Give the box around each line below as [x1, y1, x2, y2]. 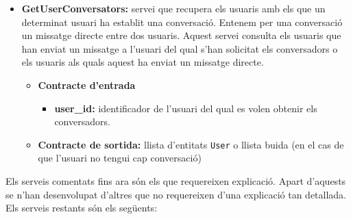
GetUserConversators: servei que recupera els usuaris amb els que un [21, 1, 326, 15]
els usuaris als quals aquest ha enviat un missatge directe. [21, 55, 264, 69]
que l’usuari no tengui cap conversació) [38, 151, 202, 165]
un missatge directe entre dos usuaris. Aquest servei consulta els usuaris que [21, 28, 341, 42]
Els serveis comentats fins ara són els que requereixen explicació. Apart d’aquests [5, 174, 346, 188]
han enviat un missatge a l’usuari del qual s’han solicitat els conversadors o [21, 41, 338, 55]
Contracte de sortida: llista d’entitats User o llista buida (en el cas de [38, 137, 344, 151]
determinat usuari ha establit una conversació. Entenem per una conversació [21, 14, 343, 29]
